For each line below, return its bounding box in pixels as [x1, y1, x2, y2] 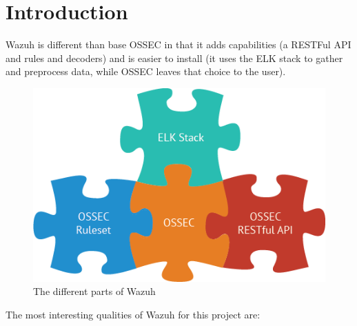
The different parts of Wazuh [33, 284, 156, 298]
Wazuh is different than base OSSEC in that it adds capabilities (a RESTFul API [6, 37, 351, 52]
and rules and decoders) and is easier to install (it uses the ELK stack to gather [6, 50, 343, 65]
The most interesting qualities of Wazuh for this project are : [6, 307, 261, 321]
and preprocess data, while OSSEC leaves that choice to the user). [6, 64, 286, 79]
